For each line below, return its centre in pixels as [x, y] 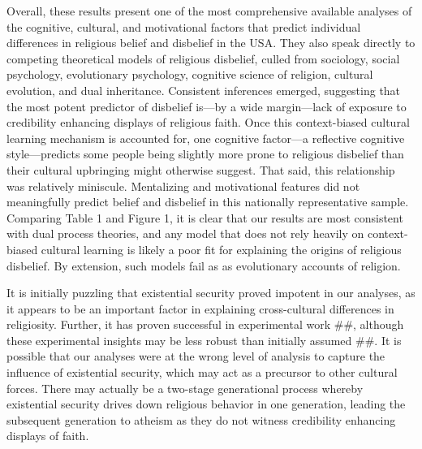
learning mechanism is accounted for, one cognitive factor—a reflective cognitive [206, 138]
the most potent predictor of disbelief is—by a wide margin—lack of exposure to [207, 106]
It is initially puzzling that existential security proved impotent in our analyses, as [211, 293]
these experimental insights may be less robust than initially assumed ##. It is [204, 340]
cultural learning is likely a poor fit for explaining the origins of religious [221, 249]
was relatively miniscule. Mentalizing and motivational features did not [183, 186]
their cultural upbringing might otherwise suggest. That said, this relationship [201, 169]
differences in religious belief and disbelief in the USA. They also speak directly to [211, 43]
